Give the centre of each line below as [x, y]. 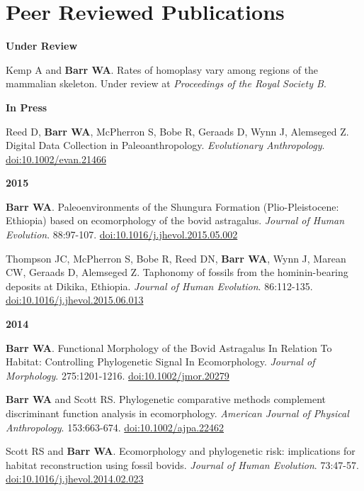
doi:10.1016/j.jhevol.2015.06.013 [75, 300]
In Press [27, 107]
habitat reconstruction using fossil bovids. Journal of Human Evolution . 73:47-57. [182, 464]
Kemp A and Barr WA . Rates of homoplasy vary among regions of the [162, 69]
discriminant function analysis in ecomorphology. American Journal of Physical [177, 413]
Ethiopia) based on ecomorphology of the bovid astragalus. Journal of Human [175, 220]
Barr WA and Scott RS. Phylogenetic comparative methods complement [166, 399]
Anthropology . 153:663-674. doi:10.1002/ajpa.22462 [115, 427]
